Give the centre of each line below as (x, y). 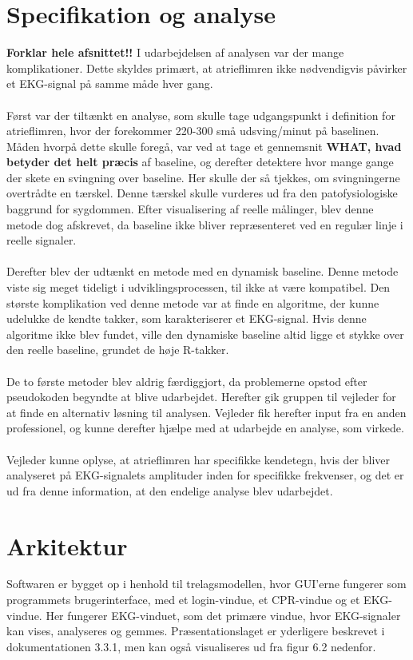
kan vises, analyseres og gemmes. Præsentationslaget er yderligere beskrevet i (196, 631)
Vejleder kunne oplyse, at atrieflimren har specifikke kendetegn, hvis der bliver (198, 459)
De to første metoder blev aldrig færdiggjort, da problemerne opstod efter (187, 381)
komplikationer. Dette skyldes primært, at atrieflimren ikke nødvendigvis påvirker (207, 68)
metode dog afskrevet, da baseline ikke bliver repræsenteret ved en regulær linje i (205, 224)
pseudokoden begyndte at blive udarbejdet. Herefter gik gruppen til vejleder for (201, 397)
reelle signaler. (42, 240)
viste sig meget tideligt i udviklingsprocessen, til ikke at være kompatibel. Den (199, 287)
